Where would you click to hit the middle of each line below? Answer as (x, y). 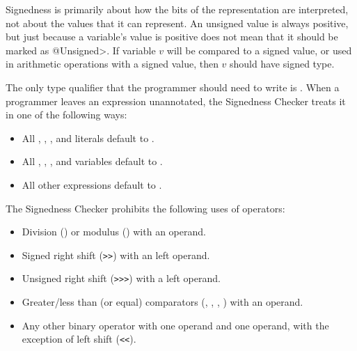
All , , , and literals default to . (88, 138)
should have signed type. (282, 64)
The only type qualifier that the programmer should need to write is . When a (173, 87)
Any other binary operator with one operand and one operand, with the (175, 325)
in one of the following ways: (66, 115)
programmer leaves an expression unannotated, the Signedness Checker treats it (176, 101)
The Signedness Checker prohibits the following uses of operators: (145, 208)
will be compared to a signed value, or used (259, 50)
